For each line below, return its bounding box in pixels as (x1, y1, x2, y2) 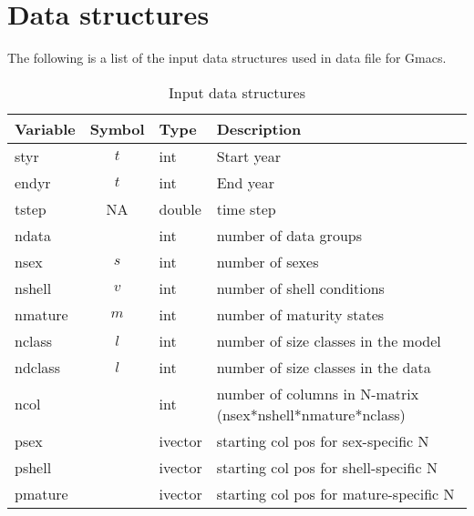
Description (216, 117, 302, 139)
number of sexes (216, 250, 319, 272)
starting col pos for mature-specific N (216, 482, 455, 504)
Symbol (89, 117, 145, 139)
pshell (15, 456, 52, 478)
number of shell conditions (216, 277, 385, 298)
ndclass (15, 356, 60, 378)
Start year (216, 145, 281, 167)
